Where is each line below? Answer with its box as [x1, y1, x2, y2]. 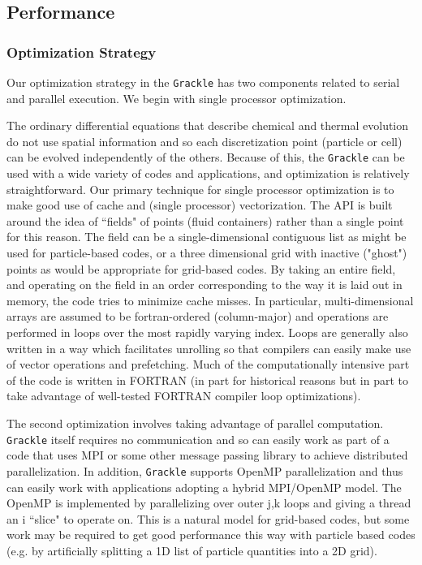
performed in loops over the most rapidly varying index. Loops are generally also [6, 324, 408, 341]
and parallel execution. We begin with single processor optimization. [6, 89, 347, 106]
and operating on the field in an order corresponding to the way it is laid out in [6, 276, 403, 293]
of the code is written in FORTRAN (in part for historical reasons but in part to [6, 371, 409, 388]
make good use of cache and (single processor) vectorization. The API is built [6, 196, 393, 213]
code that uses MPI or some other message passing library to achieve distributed [6, 446, 408, 464]
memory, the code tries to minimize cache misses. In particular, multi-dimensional [6, 291, 414, 308]
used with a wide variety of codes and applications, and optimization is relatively [6, 165, 410, 182]
